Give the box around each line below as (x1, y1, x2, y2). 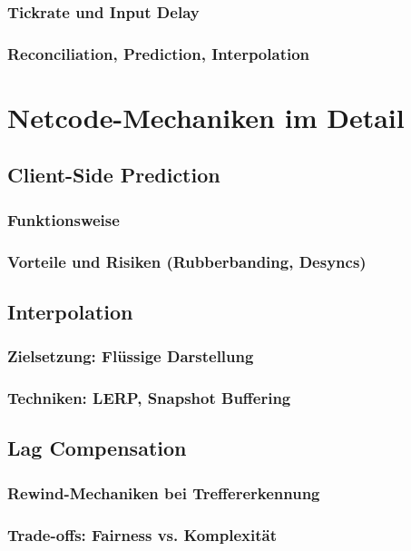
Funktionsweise (7, 208, 120, 231)
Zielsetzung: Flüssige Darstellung (7, 345, 254, 368)
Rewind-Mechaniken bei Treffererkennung (7, 481, 320, 504)
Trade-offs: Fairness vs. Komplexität (7, 523, 277, 546)
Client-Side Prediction (7, 161, 220, 189)
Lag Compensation (7, 434, 187, 462)
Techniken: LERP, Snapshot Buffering (7, 387, 291, 409)
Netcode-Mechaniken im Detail (7, 98, 405, 135)
